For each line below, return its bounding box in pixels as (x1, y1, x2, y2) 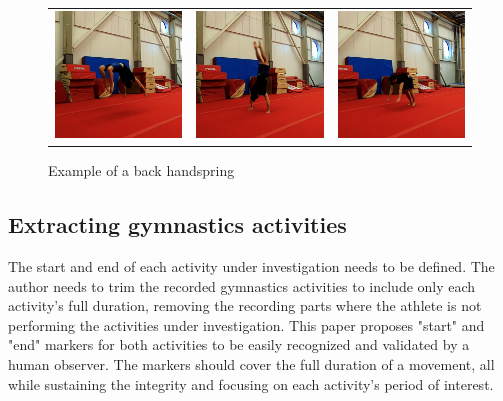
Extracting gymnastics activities (8, 209, 347, 240)
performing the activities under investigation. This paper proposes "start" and (8, 314, 485, 335)
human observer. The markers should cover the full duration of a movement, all (8, 353, 495, 374)
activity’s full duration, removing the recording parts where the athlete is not (8, 295, 482, 316)
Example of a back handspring (48, 160, 235, 181)
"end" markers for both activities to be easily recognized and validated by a (8, 334, 470, 355)
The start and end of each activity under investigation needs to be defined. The (8, 255, 495, 276)
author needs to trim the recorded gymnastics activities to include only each (8, 275, 476, 296)
